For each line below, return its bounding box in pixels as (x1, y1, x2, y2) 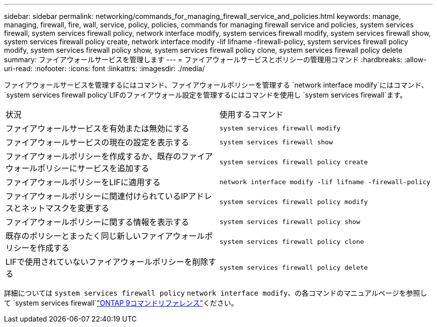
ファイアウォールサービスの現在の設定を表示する (5, 137, 190, 147)
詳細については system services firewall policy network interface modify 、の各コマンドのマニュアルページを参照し (4, 289, 428, 297)
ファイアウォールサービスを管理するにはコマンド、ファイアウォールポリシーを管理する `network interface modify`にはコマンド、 (4, 81, 429, 89)
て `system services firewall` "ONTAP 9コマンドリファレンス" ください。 (4, 299, 238, 307)
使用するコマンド (219, 109, 284, 119)
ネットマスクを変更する (21, 203, 110, 213)
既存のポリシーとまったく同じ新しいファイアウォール (5, 231, 205, 241)
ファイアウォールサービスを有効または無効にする (5, 123, 190, 133)
